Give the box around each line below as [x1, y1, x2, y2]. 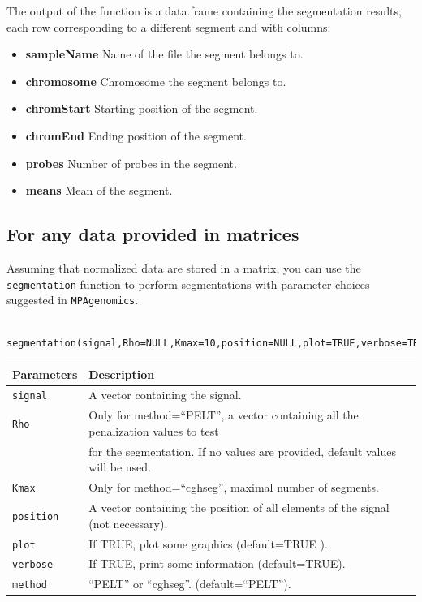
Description [88, 365, 155, 382]
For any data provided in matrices [6, 221, 299, 247]
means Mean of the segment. [25, 182, 173, 199]
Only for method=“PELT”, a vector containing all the [88, 406, 359, 424]
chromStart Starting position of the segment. [25, 100, 258, 117]
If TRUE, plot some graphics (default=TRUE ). [88, 535, 328, 552]
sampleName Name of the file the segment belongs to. [25, 45, 304, 62]
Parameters [12, 365, 78, 382]
